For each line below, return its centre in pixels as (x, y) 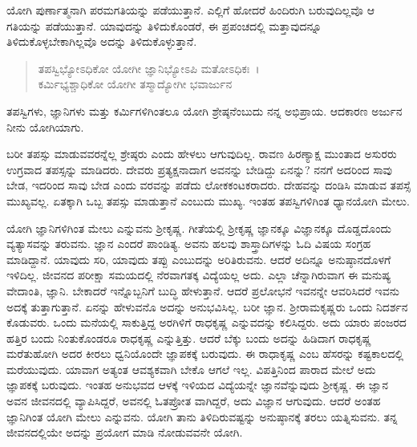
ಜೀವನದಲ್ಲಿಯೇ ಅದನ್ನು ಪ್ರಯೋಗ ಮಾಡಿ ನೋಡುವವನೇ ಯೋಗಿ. (125, 432)
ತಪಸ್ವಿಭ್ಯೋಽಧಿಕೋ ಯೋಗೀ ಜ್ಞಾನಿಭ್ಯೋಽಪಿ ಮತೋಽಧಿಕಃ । (149, 68)
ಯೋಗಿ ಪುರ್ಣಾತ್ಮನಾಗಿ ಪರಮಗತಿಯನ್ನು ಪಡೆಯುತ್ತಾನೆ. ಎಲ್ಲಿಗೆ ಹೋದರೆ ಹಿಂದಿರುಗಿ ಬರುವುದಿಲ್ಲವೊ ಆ (190, 10)
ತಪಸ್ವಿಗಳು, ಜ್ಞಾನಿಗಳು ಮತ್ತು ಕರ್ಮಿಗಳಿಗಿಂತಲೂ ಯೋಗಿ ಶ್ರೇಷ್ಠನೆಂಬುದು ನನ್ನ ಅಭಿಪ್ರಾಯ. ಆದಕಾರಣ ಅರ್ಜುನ (204, 110)
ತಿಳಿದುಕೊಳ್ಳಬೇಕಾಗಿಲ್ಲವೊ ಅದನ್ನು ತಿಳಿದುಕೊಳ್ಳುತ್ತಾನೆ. (102, 41)
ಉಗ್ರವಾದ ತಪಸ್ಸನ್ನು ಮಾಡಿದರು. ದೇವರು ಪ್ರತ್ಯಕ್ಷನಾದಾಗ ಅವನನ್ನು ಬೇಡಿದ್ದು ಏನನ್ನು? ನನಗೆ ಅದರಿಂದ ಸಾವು (199, 169)
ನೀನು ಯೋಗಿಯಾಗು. (45, 126)
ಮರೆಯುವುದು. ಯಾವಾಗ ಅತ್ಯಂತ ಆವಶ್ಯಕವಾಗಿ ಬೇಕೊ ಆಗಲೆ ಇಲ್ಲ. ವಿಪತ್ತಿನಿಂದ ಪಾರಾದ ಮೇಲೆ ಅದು (191, 369)
